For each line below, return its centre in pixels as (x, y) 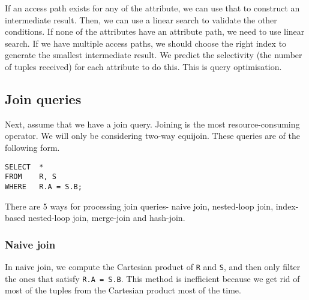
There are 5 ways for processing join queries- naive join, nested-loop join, (139, 206)
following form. (32, 147)
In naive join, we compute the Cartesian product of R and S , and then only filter (153, 266)
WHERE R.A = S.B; (43, 187)
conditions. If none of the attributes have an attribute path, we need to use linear (155, 31)
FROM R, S (31, 177)
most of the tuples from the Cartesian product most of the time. (123, 290)
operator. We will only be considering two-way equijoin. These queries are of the (152, 136)
